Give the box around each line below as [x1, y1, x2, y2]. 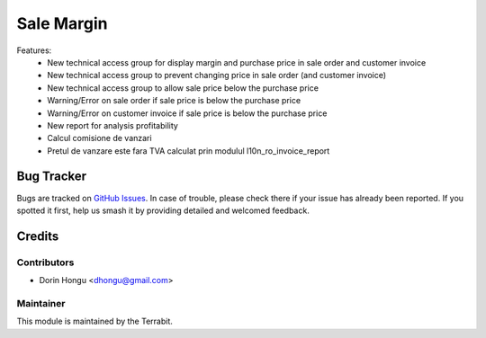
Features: [16, 45, 52, 56]
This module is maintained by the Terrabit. [16, 316, 173, 327]
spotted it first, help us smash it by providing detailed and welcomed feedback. [16, 205, 310, 216]
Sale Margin [16, 13, 108, 33]
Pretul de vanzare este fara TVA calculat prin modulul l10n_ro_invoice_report [47, 145, 330, 156]
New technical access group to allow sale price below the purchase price [47, 82, 319, 93]
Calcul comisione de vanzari [47, 133, 152, 144]
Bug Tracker [16, 169, 87, 184]
